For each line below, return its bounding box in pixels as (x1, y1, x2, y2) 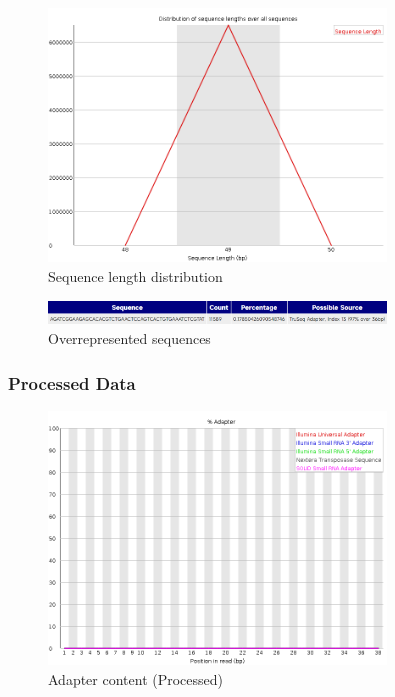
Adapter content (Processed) (48, 668, 224, 689)
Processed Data (8, 370, 136, 395)
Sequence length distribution (48, 265, 223, 286)
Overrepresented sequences (48, 328, 211, 349)
